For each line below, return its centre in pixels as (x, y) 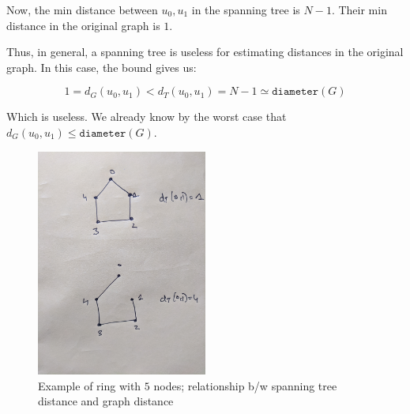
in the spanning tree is (246, 9)
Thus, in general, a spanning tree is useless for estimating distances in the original (205, 52)
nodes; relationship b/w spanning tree (245, 385)
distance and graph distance (106, 401)
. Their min (359, 9)
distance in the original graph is (83, 25)
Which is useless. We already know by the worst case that (147, 117)
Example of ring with (90, 385)
